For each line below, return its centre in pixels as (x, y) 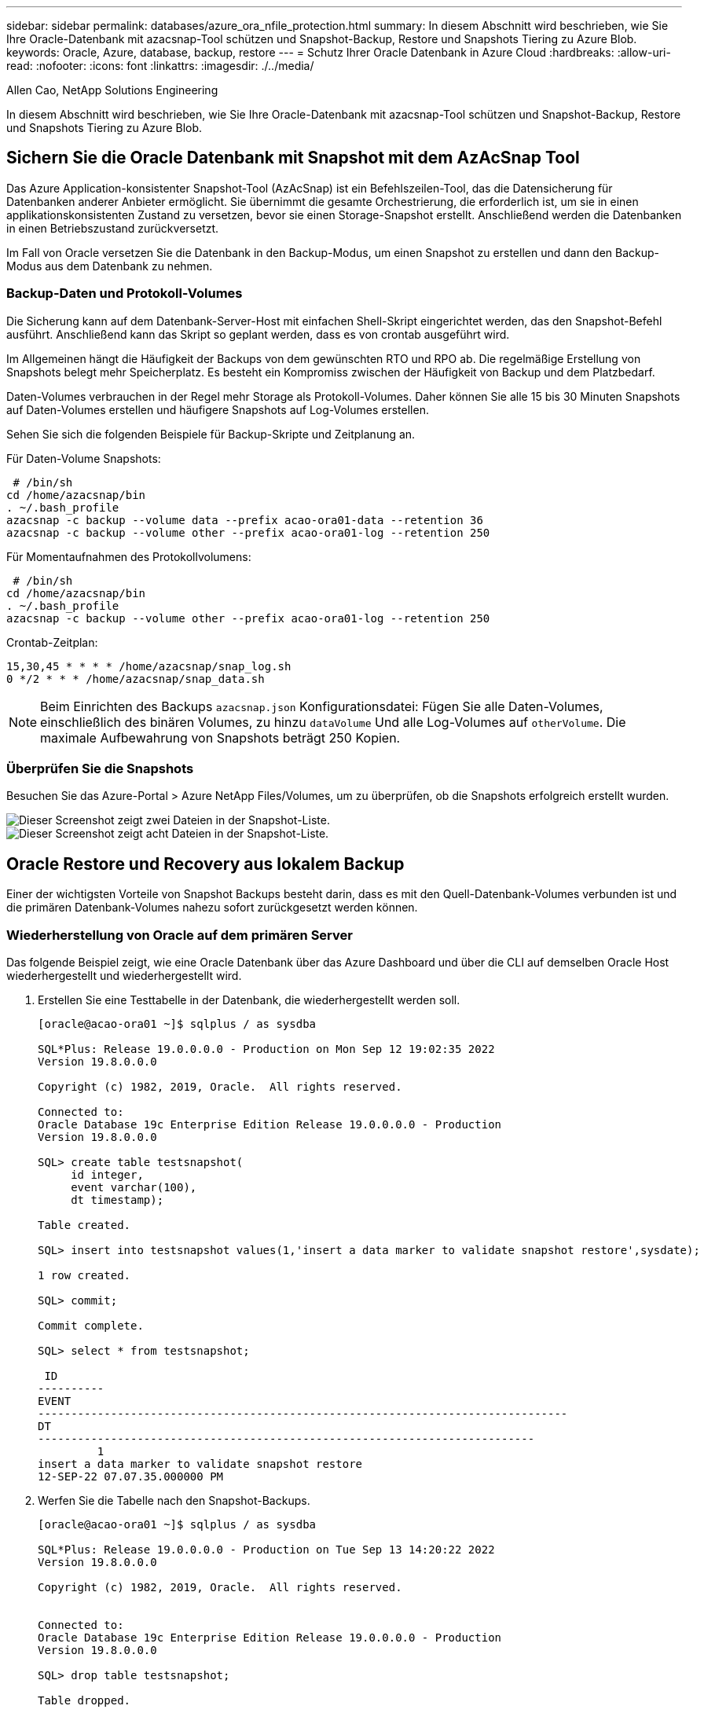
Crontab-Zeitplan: (52, 642)
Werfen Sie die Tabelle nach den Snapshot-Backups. (174, 1500)
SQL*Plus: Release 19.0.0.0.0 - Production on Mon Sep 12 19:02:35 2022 (266, 1049)
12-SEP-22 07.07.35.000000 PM (131, 1476)
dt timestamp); (117, 1199)
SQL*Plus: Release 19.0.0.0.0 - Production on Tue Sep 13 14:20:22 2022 (266, 1549)
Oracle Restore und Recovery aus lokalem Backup (205, 864)
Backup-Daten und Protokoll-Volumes (125, 293)
